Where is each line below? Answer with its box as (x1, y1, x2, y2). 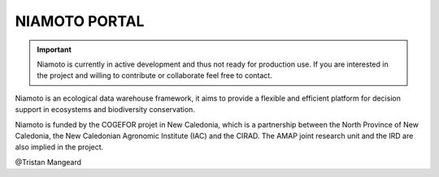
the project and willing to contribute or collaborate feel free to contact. (37, 71, 272, 80)
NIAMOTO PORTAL (15, 12, 145, 30)
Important (37, 45, 72, 54)
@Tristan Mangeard (15, 157, 81, 166)
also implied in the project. (15, 142, 104, 152)
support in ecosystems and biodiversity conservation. (15, 105, 195, 114)
